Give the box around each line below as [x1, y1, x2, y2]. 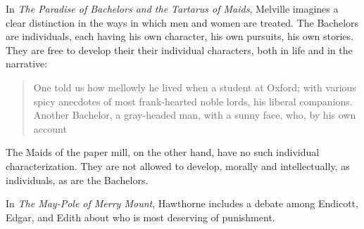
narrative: [6, 56, 48, 71]
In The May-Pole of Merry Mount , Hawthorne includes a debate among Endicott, [6, 196, 358, 211]
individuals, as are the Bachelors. [6, 172, 149, 187]
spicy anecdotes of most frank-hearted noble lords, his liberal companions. [33, 93, 353, 108]
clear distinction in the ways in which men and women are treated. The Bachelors [6, 15, 359, 30]
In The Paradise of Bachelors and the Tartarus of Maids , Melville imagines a [6, 1, 339, 15]
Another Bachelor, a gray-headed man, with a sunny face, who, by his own [33, 107, 356, 122]
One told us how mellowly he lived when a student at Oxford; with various [33, 79, 356, 94]
